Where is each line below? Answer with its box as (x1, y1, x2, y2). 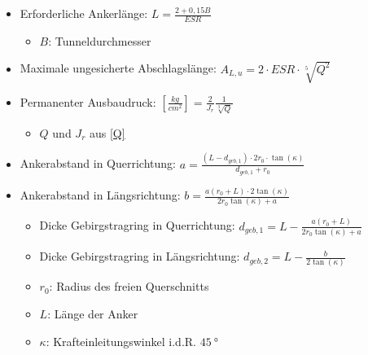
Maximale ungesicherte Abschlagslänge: (20, 59, 217, 77)
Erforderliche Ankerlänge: (20, 5, 148, 21)
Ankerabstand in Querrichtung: (20, 155, 176, 172)
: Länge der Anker (47, 305, 138, 322)
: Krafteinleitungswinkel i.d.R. (46, 332, 196, 349)
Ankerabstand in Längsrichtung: (20, 186, 181, 204)
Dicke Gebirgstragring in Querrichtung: (39, 217, 235, 234)
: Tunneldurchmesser (48, 32, 151, 49)
